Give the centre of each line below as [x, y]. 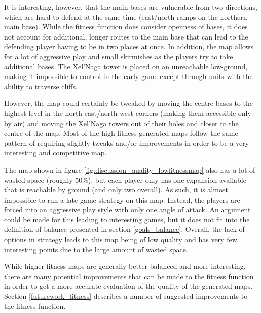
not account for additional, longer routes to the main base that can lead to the [126, 36]
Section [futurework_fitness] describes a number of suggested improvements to [126, 296]
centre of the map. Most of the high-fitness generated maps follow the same [121, 133]
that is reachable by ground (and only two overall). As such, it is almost [116, 190]
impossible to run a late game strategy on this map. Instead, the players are [122, 199]
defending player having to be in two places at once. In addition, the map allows [129, 46]
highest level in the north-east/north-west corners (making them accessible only [128, 113]
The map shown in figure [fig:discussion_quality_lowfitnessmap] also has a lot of [130, 169]
